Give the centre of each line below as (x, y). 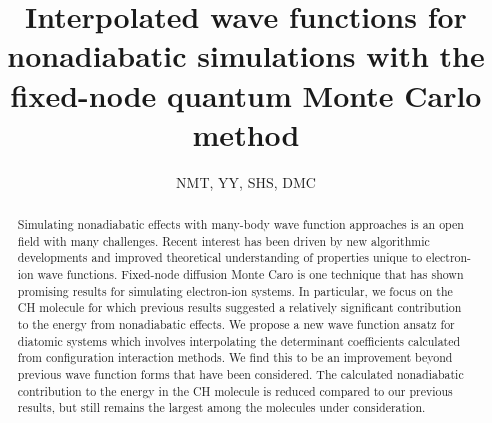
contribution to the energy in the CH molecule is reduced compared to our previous (235, 390)
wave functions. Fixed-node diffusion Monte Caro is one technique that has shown (250, 274)
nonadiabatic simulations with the (246, 55)
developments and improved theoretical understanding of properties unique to (220, 257)
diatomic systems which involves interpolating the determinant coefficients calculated (239, 340)
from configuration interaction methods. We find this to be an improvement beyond (235, 357)
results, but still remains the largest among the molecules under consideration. (221, 407)
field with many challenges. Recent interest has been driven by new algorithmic (223, 240)
